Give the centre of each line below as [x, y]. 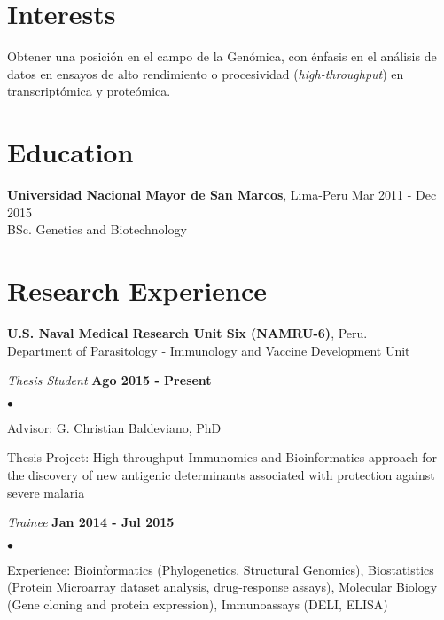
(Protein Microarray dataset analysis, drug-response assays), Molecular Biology [222, 587]
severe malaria [46, 492]
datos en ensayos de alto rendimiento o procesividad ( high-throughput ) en [206, 73]
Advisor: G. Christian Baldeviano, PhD [114, 427]
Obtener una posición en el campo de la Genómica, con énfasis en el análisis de [222, 56]
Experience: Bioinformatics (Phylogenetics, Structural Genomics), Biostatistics [221, 569]
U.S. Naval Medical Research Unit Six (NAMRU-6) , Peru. [187, 332]
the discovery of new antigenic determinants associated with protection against [221, 474]
